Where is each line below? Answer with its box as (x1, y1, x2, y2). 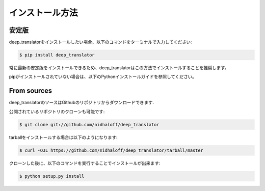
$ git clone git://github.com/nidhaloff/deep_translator (19, 122, 159, 127)
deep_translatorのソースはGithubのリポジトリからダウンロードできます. (9, 100, 154, 106)
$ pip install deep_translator (19, 52, 95, 58)
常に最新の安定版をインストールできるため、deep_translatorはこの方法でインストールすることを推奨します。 (9, 65, 229, 71)
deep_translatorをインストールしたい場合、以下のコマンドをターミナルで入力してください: (9, 39, 192, 45)
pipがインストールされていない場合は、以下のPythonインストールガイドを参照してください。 (9, 74, 197, 80)
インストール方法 (9, 7, 78, 18)
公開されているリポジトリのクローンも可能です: (9, 109, 105, 114)
